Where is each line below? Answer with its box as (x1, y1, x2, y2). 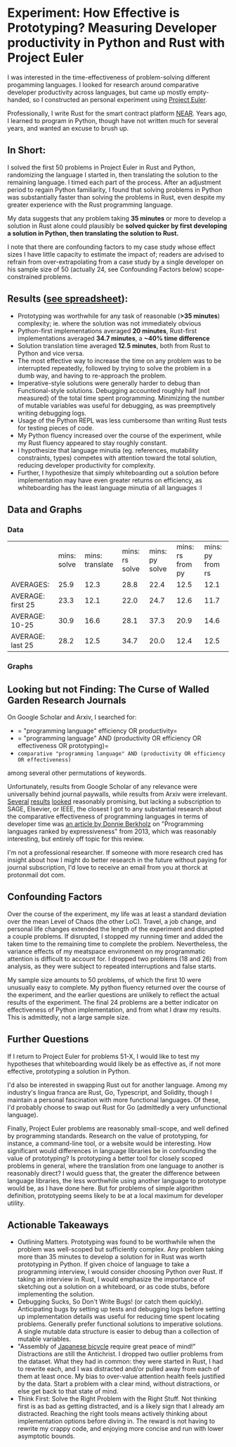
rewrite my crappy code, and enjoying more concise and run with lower (17, 1425, 224, 1433)
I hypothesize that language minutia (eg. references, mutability (17, 446, 199, 454)
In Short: (7, 144, 46, 156)
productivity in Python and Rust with (7, 35, 225, 51)
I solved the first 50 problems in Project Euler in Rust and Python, (7, 163, 196, 172)
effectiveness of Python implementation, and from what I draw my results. (7, 1005, 221, 1014)
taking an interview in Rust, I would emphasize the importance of (17, 1275, 205, 1284)
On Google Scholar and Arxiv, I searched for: (7, 712, 137, 721)
